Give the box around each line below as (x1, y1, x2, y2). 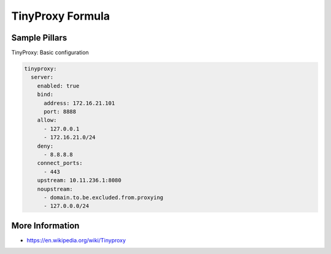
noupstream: (37, 185, 74, 193)
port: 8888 (44, 108, 77, 115)
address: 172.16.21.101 (44, 99, 115, 107)
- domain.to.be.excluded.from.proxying (44, 194, 164, 201)
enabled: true (37, 82, 80, 89)
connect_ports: (37, 160, 83, 167)
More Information (11, 220, 80, 231)
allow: (37, 117, 57, 124)
